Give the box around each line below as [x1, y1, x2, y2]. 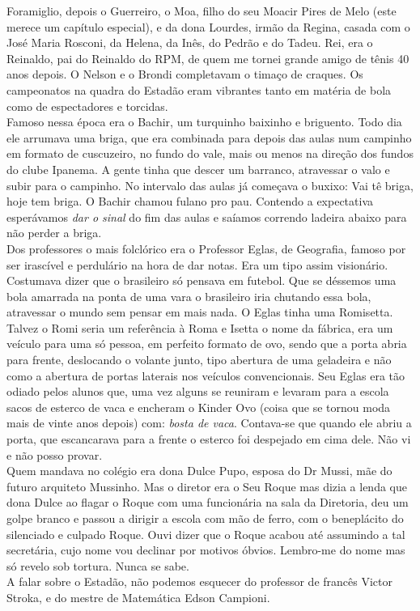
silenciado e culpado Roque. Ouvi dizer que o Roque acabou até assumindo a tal [6, 525, 405, 542]
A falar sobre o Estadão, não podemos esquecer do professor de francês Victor [6, 573, 392, 590]
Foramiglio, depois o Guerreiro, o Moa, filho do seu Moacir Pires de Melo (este [6, 2, 397, 19]
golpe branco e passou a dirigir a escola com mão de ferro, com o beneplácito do [6, 510, 404, 526]
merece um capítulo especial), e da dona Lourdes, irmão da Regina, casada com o [6, 18, 410, 35]
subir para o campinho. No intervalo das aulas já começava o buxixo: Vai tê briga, [6, 176, 414, 193]
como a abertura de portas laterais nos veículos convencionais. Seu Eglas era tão [6, 367, 405, 384]
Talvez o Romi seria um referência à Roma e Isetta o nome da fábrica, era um [6, 319, 393, 336]
